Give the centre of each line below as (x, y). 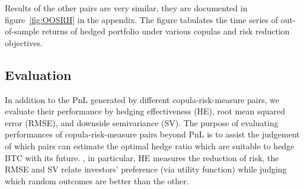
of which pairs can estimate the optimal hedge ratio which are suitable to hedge (150, 145)
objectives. (24, 42)
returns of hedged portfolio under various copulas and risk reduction (166, 31)
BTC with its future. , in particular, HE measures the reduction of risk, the (142, 157)
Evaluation (38, 74)
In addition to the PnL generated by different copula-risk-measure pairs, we (142, 99)
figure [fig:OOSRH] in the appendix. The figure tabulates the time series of (142, 19)
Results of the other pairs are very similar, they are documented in (126, 8)
